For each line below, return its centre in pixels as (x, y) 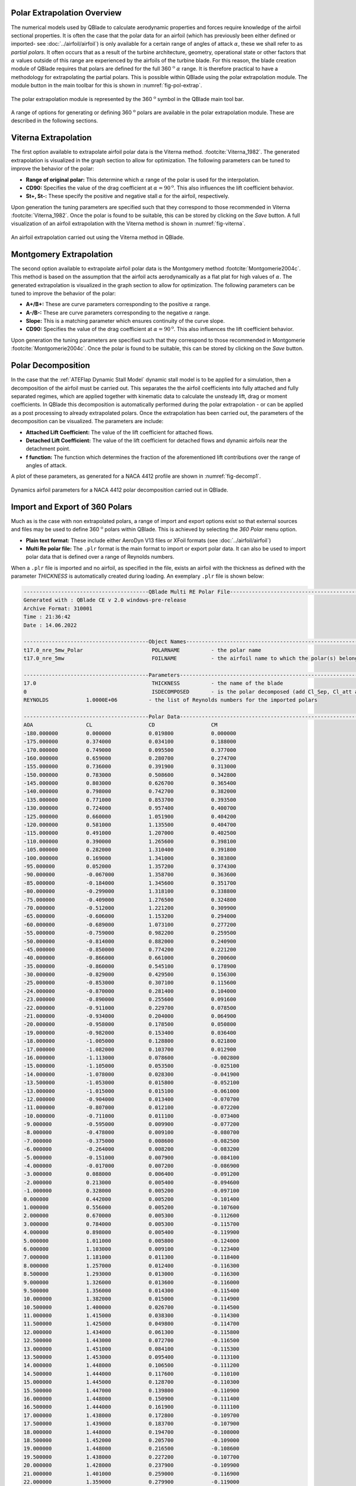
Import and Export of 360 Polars (72, 507)
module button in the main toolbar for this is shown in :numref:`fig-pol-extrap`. (107, 86)
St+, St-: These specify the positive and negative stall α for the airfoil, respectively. (128, 196)
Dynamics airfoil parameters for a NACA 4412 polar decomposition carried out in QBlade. (120, 490)
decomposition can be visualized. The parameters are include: (87, 421)
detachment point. (48, 449)
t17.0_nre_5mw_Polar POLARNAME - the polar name (142, 650)
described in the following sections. (55, 121)
